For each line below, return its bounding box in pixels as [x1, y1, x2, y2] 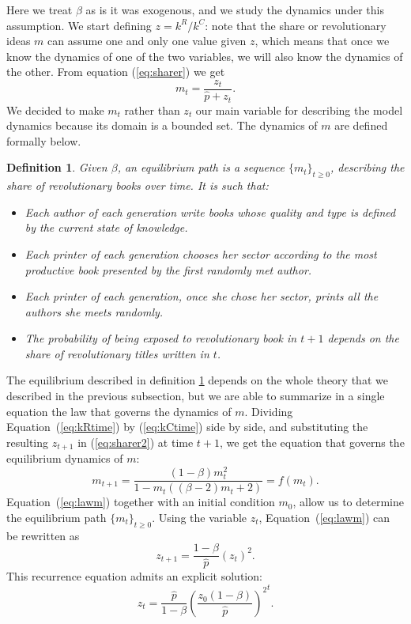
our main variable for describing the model [195, 101, 403, 118]
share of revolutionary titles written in [25, 345, 209, 361]
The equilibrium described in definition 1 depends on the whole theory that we [6, 372, 388, 388]
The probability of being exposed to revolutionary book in [25, 330, 297, 346]
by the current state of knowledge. [25, 219, 188, 236]
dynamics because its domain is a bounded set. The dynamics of [6, 117, 318, 134]
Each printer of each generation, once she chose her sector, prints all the [25, 288, 379, 304]
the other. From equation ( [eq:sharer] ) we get [6, 63, 225, 80]
